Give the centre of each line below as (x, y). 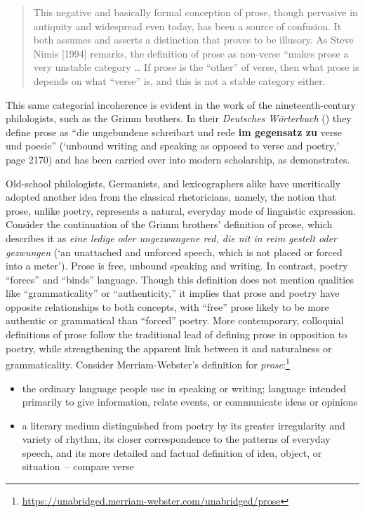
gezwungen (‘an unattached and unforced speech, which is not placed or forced (174, 252)
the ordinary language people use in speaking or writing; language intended (184, 388)
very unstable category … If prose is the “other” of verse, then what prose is (196, 67)
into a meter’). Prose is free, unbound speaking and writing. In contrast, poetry (177, 266)
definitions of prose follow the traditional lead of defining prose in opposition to (177, 334)
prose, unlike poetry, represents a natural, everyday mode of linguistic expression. (181, 210)
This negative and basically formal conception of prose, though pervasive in (195, 12)
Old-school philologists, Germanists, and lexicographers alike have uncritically (173, 183)
